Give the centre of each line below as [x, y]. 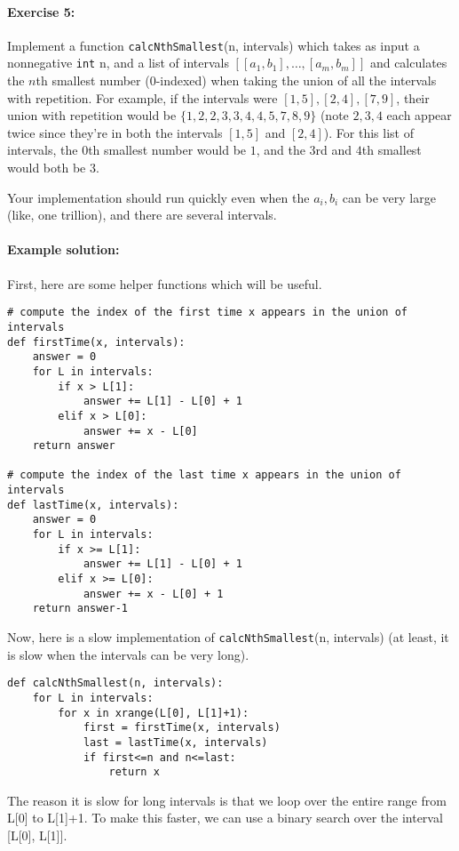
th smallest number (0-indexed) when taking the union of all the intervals [236, 80]
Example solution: [63, 249]
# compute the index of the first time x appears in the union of [208, 313]
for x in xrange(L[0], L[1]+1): [154, 713]
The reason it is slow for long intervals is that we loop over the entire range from [227, 800]
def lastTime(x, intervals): [93, 505]
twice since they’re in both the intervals [115, 132]
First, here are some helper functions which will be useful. [165, 283]
